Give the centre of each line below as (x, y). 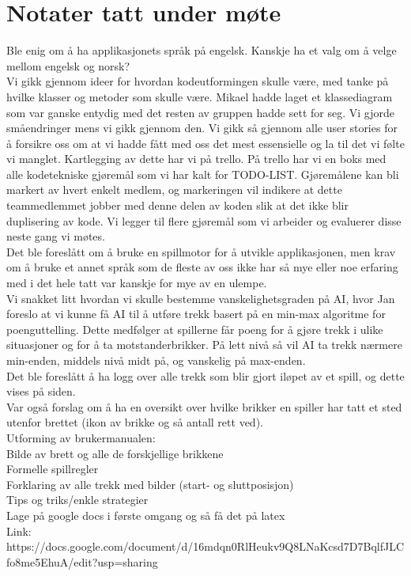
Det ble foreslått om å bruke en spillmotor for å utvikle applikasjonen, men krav (201, 251)
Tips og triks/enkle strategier (77, 500)
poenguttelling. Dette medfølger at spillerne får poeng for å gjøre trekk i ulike (195, 329)
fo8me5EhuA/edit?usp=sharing (82, 561)
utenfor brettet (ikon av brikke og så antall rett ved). (135, 422)
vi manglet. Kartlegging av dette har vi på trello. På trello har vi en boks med (196, 159)
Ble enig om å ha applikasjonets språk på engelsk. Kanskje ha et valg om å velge (202, 50)
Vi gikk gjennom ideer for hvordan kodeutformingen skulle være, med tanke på (198, 81)
